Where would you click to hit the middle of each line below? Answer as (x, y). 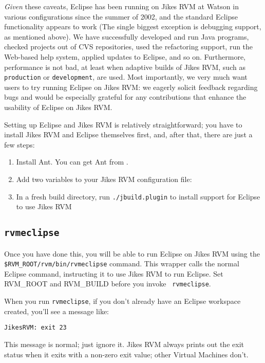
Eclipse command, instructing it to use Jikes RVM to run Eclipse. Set (114, 273)
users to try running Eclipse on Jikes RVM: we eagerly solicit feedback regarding (131, 87)
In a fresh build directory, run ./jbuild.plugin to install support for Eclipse (138, 196)
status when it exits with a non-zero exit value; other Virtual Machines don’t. (126, 354)
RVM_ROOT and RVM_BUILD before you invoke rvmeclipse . (108, 284)
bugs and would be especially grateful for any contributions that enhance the (125, 97)
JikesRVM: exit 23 (35, 328)
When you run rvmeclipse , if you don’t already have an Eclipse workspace (122, 301)
